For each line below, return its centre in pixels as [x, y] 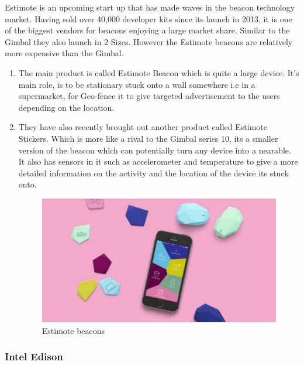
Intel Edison [34, 357]
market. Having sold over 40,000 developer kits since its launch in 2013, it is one [148, 18]
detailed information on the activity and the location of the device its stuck [153, 173]
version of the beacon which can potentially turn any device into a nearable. [155, 150]
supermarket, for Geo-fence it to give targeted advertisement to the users [149, 96]
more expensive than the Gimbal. [64, 53]
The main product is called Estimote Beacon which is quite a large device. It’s [159, 72]
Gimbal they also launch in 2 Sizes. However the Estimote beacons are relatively [149, 41]
